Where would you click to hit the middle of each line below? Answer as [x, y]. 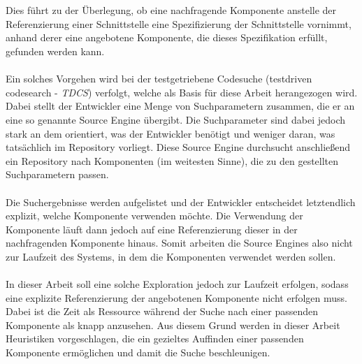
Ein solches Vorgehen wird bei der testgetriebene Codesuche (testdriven [159, 79]
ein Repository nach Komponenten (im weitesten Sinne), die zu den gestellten [172, 160]
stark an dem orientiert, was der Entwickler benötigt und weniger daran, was [171, 133]
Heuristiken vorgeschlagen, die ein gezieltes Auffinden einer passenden [155, 338]
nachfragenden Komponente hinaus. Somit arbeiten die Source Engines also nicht [179, 243]
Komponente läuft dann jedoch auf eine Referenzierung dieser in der [152, 229]
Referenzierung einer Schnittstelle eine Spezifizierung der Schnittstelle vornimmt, [179, 23]
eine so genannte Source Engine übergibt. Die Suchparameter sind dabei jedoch [176, 119]
